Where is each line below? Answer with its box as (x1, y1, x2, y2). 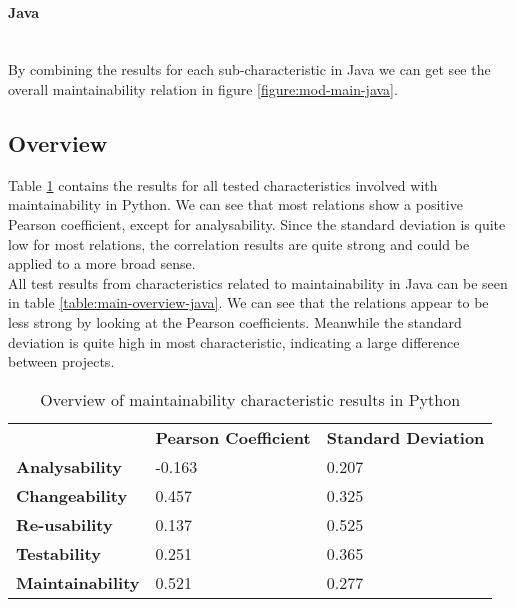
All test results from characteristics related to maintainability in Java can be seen (8, 272, 508, 293)
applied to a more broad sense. (8, 253, 196, 274)
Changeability (16, 483, 128, 507)
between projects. (8, 351, 115, 372)
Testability (16, 541, 101, 565)
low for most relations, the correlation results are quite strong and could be (8, 233, 470, 254)
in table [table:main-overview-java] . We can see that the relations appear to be (8, 292, 489, 313)
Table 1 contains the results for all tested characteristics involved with (8, 174, 438, 195)
